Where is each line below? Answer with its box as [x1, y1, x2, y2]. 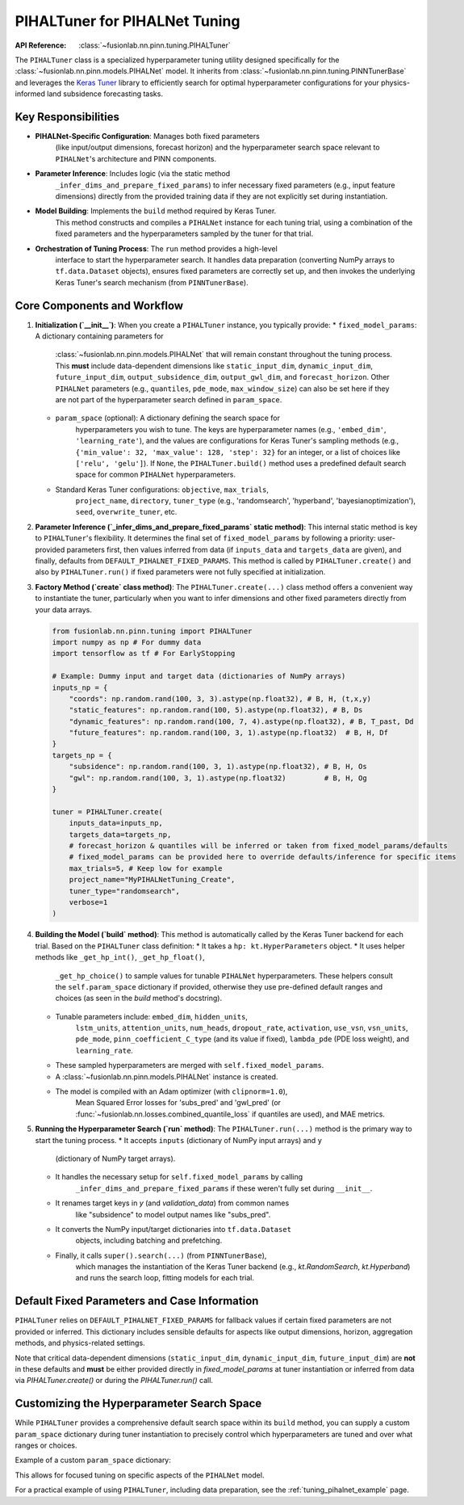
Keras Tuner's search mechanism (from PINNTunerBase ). [55, 277, 249, 287]
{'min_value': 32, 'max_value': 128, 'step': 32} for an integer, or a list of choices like [75, 447, 401, 456]
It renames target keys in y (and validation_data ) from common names [55, 1198, 290, 1208]
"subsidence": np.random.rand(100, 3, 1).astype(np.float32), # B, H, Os [69, 762, 367, 771]
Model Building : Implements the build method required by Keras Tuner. [35, 206, 277, 216]
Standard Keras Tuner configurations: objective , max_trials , [55, 485, 270, 494]
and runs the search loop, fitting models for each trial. [75, 1273, 254, 1283]
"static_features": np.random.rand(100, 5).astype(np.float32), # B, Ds [69, 705, 363, 715]
